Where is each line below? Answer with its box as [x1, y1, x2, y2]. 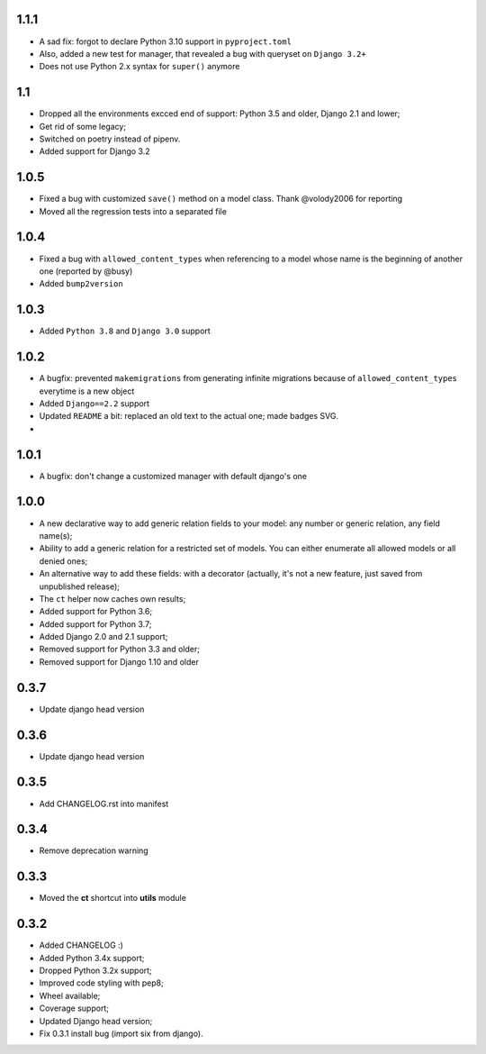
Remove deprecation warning [39, 845, 148, 856]
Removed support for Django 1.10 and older [39, 656, 200, 667]
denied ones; [39, 555, 88, 567]
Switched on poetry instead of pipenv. [39, 133, 181, 144]
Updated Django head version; [39, 1015, 153, 1026]
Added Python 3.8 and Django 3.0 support [39, 325, 211, 337]
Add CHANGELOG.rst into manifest [39, 798, 169, 809]
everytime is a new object [39, 386, 135, 396]
